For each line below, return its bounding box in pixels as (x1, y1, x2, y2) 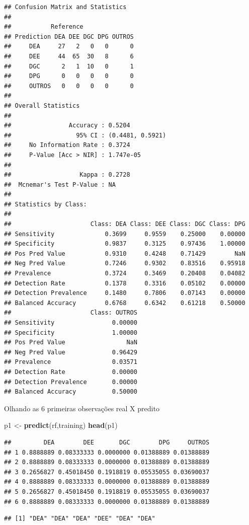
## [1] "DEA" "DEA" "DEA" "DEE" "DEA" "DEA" (4, 515, 155, 522)
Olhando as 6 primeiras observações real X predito (4, 403, 159, 413)
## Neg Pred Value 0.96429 (4, 348, 137, 356)
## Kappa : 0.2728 (4, 171, 130, 179)
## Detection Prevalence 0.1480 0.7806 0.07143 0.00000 (4, 289, 245, 297)
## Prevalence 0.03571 (4, 358, 137, 366)
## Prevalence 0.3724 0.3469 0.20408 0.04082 (4, 270, 245, 277)
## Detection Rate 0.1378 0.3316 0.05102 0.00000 (4, 279, 245, 287)
